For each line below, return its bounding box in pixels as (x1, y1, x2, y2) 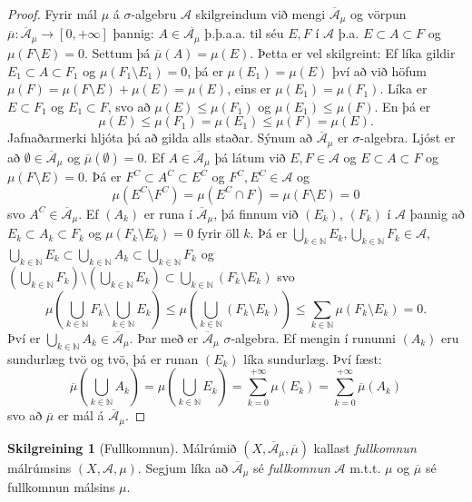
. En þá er (374, 96, 431, 115)
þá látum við (214, 147, 286, 166)
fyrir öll (197, 223, 240, 242)
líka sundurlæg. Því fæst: (243, 349, 382, 368)
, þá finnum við (213, 203, 299, 222)
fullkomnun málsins (7, 477, 115, 497)
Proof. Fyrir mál (7, 5, 98, 23)
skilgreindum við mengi (195, 5, 326, 23)
